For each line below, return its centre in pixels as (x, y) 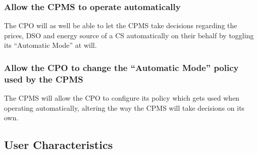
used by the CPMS (44, 79)
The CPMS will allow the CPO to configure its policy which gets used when (122, 98)
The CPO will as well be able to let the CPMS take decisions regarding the (121, 25)
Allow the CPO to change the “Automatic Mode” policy (121, 67)
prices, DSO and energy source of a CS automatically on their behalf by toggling (129, 35)
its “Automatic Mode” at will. (50, 45)
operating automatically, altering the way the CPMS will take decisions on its (124, 107)
